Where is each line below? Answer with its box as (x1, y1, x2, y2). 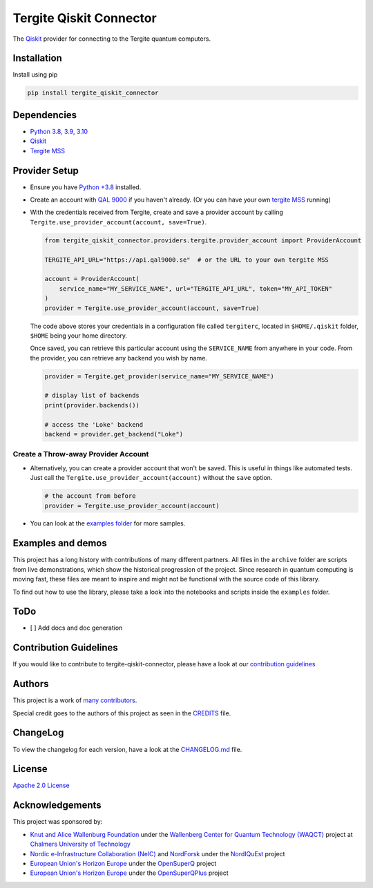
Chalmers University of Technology (30, 840, 131, 849)
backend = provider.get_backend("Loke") (44, 430, 183, 438)
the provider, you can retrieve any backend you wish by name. (30, 354, 207, 362)
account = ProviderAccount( (44, 275, 140, 283)
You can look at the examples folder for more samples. (30, 519, 186, 528)
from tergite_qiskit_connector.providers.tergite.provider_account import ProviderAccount (44, 236, 362, 244)
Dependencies (12, 109, 77, 121)
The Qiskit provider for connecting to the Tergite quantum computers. (12, 35, 211, 43)
